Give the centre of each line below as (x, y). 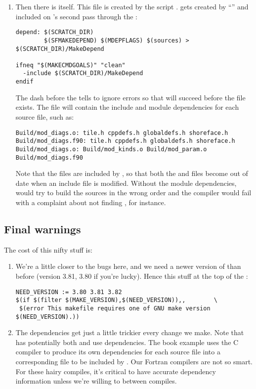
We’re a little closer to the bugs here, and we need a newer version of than (128, 266)
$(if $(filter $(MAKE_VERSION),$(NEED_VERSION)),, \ (116, 300)
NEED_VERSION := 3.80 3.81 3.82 (69, 292)
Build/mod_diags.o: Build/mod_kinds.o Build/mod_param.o (111, 149)
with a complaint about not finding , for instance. (91, 202)
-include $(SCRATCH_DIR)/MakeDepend (83, 73)
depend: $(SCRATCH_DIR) (55, 32)
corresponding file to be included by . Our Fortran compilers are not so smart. (134, 361)
